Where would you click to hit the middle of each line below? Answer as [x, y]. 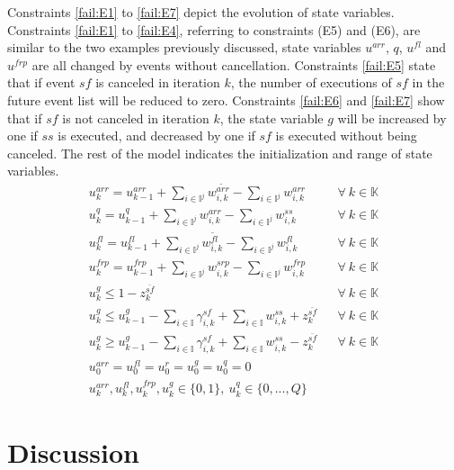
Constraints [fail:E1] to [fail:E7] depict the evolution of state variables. [201, 12]
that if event [41, 82]
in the [428, 82]
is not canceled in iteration [136, 117]
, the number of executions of [311, 82]
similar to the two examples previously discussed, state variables [184, 47]
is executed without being [346, 136]
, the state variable [272, 117]
